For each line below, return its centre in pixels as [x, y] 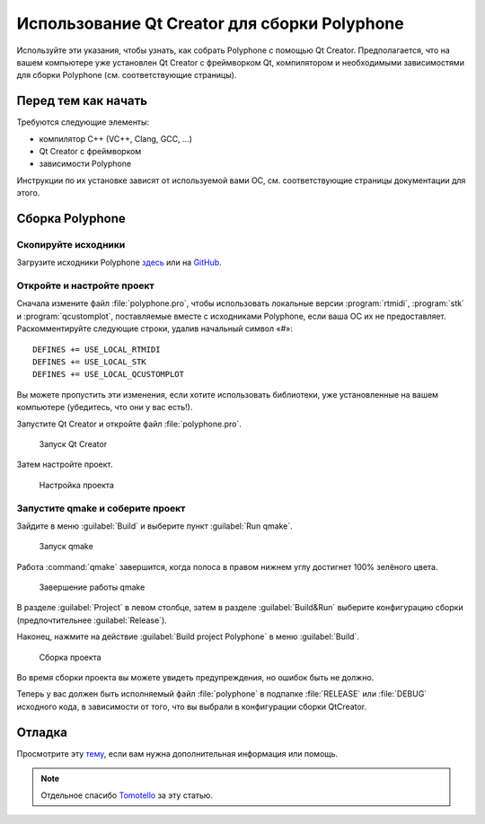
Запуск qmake [66, 547]
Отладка [42, 732]
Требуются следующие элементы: [83, 122]
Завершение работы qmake [92, 587]
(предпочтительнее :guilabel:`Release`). [92, 620]
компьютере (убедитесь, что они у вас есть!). [105, 408]
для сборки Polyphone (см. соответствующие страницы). [127, 75]
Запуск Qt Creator [73, 444]
